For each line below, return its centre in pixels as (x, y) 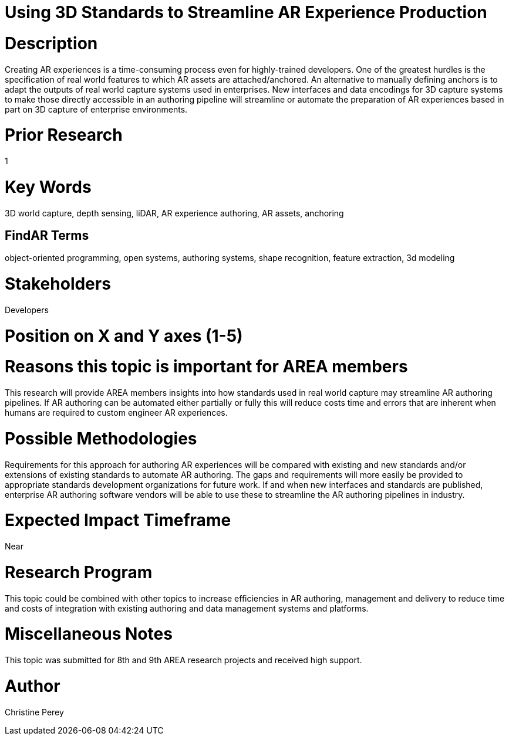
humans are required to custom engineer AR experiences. (116, 413)
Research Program (79, 572)
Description (51, 43)
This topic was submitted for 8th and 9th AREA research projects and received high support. (183, 660)
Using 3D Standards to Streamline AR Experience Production (246, 12)
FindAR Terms (47, 235)
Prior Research (64, 135)
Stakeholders (58, 284)
